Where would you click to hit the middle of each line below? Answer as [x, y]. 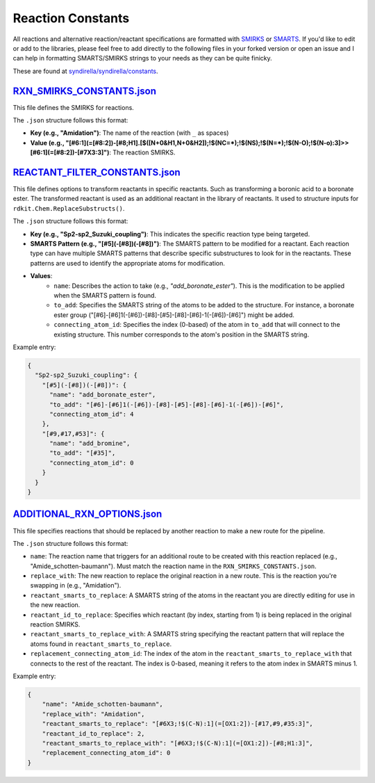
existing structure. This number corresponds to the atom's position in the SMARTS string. [181, 334]
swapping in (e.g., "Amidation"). [76, 586]
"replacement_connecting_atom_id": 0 [106, 753]
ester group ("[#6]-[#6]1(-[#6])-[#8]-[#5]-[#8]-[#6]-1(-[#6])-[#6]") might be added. [174, 315]
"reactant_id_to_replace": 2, [93, 733]
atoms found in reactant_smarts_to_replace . [101, 644]
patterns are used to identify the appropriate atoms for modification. [128, 263]
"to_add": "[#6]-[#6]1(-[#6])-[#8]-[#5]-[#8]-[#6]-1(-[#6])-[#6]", [167, 404]
